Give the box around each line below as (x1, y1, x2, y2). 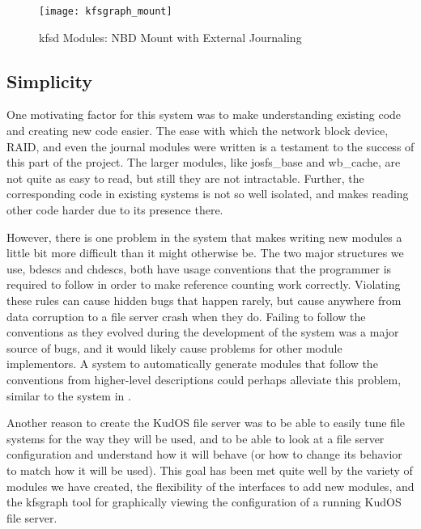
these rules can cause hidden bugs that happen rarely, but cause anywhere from (6, 291, 402, 308)
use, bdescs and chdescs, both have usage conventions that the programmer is (6, 260, 392, 277)
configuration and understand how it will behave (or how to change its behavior (6, 446, 402, 463)
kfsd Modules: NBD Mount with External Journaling (39, 28, 302, 45)
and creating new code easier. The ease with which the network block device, (6, 122, 389, 139)
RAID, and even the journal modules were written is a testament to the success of (6, 138, 415, 154)
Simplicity (6, 68, 92, 93)
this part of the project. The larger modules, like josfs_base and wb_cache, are (6, 154, 401, 171)
